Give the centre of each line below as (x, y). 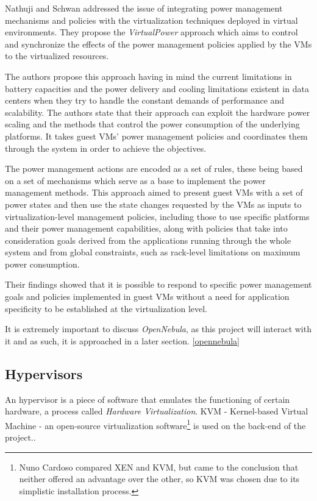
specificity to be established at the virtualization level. (106, 308)
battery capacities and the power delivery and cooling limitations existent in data (157, 88)
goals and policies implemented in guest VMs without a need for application (147, 297)
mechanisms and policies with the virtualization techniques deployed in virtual (151, 20)
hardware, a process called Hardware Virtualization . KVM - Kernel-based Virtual (157, 411)
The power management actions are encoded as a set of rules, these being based (154, 169)
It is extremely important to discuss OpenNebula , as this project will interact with (158, 329)
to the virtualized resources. (57, 56)
